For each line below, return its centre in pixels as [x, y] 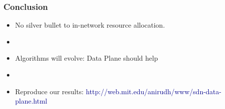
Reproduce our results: [49, 91]
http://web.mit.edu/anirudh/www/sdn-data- [154, 91]
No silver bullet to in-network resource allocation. [90, 25]
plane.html [31, 101]
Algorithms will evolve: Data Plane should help [86, 58]
